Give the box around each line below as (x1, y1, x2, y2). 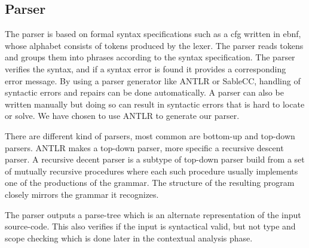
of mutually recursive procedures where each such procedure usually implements (5, 164, 298, 177)
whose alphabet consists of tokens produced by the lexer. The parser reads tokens (5, 39, 304, 51)
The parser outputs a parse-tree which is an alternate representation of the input (5, 208, 301, 221)
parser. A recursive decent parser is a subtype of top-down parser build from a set (5, 153, 305, 166)
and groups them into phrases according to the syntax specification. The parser (5, 51, 295, 63)
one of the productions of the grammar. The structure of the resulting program (5, 176, 295, 189)
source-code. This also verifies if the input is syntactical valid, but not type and (5, 220, 296, 232)
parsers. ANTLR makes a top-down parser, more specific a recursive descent (5, 141, 284, 154)
